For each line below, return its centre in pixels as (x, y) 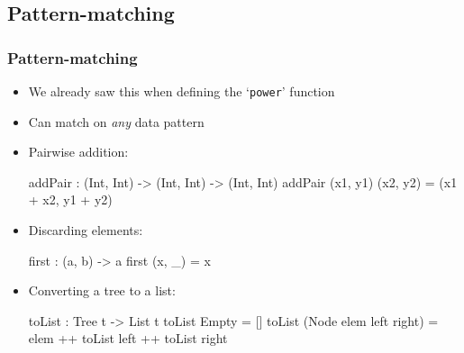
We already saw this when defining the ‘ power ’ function (182, 91)
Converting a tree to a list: (102, 290)
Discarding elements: (86, 230)
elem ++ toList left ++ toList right (128, 338)
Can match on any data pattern (116, 121)
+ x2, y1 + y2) (70, 199)
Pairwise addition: (78, 152)
